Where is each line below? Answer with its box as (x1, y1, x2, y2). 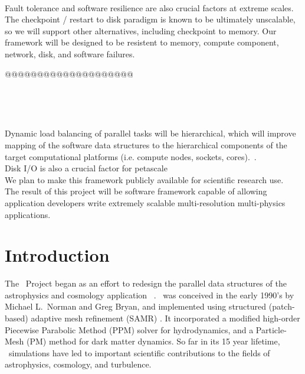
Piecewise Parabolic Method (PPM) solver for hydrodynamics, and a (5, 323, 254, 336)
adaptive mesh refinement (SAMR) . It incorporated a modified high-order (31, 312, 300, 324)
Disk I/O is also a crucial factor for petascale (5, 162, 168, 174)
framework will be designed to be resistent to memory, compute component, (5, 36, 279, 48)
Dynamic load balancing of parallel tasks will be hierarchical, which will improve (5, 127, 296, 139)
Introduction (5, 243, 110, 267)
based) (5, 312, 28, 324)
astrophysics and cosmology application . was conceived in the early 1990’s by (5, 288, 294, 301)
